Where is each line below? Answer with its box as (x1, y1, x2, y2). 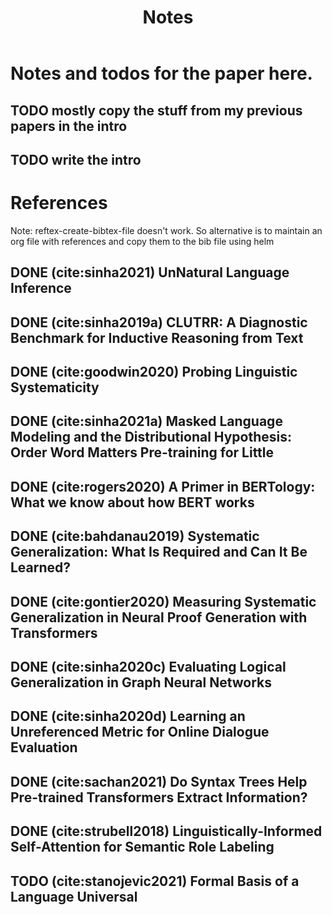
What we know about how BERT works (10, 494, 255, 511)
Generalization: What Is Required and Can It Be (10, 544, 308, 561)
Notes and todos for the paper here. (10, 62, 313, 85)
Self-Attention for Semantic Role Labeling (10, 839, 275, 856)
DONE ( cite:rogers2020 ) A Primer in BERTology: (10, 478, 316, 495)
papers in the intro (10, 117, 128, 135)
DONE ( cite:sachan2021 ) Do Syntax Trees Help (10, 773, 308, 790)
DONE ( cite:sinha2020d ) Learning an (10, 708, 246, 725)
